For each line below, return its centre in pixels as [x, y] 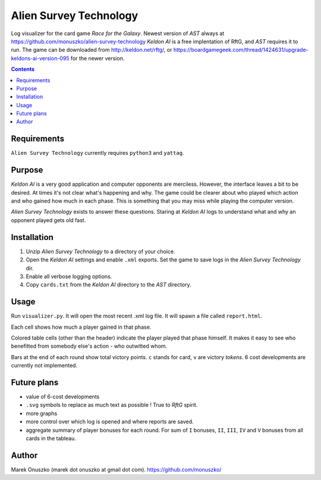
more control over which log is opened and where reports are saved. [110, 422]
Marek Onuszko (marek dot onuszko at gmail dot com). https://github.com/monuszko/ [116, 469]
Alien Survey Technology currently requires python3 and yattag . [97, 153]
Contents [23, 69]
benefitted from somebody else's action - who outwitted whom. [89, 346]
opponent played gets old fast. [48, 220]
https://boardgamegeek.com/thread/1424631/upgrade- [241, 50]
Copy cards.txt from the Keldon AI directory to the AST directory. [108, 285]
